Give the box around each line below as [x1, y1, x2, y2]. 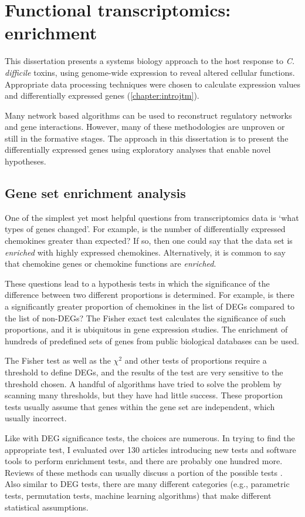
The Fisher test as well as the [5, 354, 111, 367]
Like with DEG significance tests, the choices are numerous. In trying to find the [5, 431, 295, 444]
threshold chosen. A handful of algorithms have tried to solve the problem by [5, 377, 282, 390]
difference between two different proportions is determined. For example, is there [5, 288, 294, 301]
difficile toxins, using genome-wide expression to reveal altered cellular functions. [5, 66, 295, 78]
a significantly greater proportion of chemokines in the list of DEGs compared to [5, 300, 295, 313]
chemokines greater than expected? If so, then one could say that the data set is [5, 234, 293, 247]
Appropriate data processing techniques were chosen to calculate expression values [5, 78, 300, 90]
